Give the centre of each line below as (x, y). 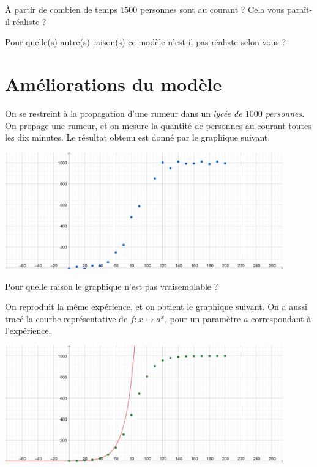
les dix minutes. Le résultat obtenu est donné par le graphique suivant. (138, 137)
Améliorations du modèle (114, 83)
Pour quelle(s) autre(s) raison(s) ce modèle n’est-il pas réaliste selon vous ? (146, 42)
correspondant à (281, 318)
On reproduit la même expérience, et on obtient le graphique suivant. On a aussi (156, 307)
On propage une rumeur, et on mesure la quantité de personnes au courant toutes (158, 125)
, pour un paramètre (203, 318)
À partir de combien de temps (61, 9)
